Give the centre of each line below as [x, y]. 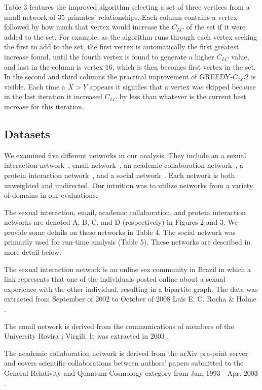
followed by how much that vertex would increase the [87, 27]
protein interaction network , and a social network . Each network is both [120, 175]
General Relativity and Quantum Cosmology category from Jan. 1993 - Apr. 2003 [131, 373]
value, [240, 56]
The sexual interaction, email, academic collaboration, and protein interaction [125, 212]
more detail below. [33, 252]
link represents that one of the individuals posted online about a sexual [115, 279]
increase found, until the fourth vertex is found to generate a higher [109, 56]
